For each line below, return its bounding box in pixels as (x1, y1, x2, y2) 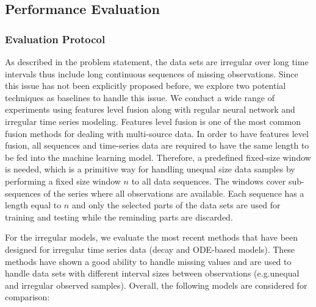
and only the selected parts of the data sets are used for (71, 199, 281, 211)
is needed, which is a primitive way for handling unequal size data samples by (5, 163, 295, 175)
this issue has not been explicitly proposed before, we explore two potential (5, 79, 286, 92)
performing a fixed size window (5, 174, 121, 187)
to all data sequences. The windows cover (131, 174, 286, 187)
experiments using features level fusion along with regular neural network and (5, 103, 295, 116)
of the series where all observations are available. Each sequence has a (43, 186, 304, 199)
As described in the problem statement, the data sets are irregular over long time (5, 55, 309, 68)
